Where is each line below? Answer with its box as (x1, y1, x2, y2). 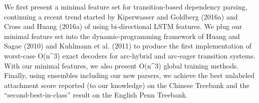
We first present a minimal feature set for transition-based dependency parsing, (4, 1, 247, 11)
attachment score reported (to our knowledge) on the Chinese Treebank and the (4, 79, 249, 90)
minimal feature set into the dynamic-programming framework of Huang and (4, 30, 240, 41)
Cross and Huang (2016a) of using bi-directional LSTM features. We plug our (4, 21, 242, 31)
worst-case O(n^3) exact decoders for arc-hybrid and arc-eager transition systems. (4, 50, 256, 60)
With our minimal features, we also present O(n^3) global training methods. (4, 60, 239, 70)
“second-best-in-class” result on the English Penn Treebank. (4, 89, 188, 100)
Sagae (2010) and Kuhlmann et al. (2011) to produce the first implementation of (4, 40, 251, 51)
